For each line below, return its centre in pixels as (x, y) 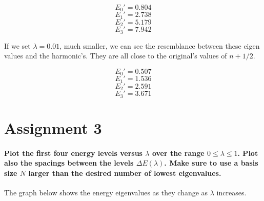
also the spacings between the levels (69, 163)
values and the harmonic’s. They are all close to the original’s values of (116, 56)
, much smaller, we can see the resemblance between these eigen (160, 45)
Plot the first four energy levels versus (73, 153)
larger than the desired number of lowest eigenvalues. (125, 173)
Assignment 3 (53, 128)
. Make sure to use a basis (211, 163)
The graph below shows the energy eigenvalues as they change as (106, 193)
